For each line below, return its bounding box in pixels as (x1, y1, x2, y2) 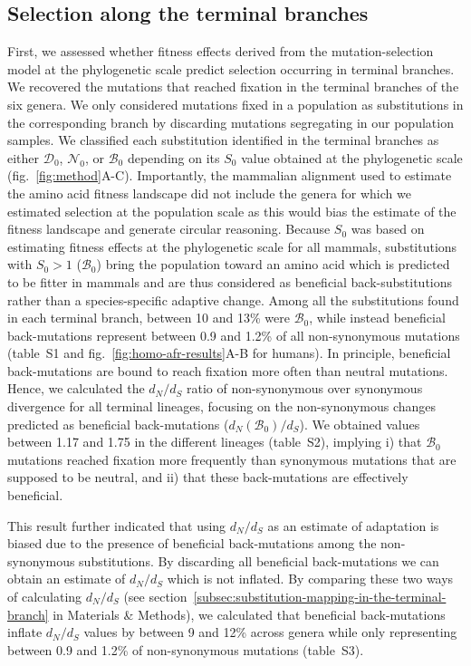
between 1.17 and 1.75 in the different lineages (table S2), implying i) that (7, 432, 422, 451)
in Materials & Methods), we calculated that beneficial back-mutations (53, 604, 446, 623)
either (7, 148, 40, 167)
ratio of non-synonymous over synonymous (186, 379, 423, 398)
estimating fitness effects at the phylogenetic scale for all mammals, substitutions (7, 236, 457, 256)
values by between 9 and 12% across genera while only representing (83, 623, 457, 642)
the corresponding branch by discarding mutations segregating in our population (7, 112, 454, 131)
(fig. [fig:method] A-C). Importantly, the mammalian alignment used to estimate (7, 166, 452, 185)
